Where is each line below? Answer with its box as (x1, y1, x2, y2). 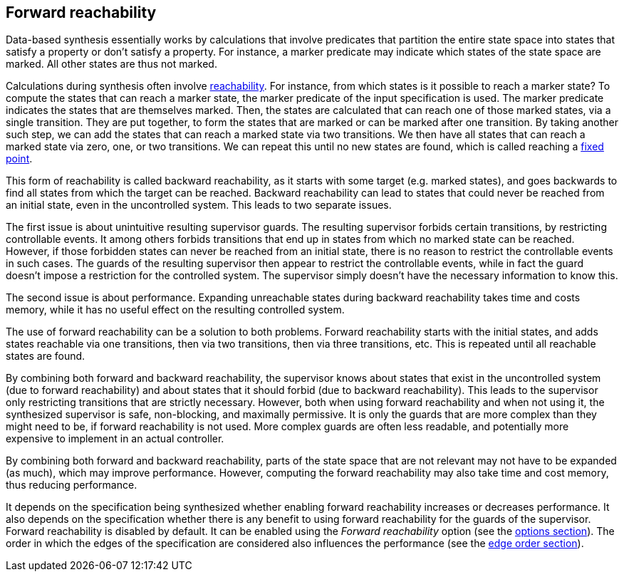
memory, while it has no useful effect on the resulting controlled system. (6, 303, 345, 316)
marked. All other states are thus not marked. (6, 58, 217, 71)
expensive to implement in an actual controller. (6, 432, 224, 445)
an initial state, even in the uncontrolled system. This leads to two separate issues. (6, 199, 392, 212)
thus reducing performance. (6, 479, 137, 492)
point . (6, 152, 33, 165)
